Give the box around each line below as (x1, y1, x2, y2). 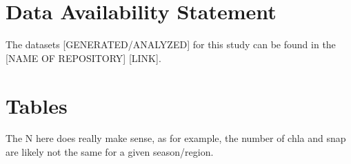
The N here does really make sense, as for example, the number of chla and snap (6, 131, 346, 145)
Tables (6, 91, 68, 119)
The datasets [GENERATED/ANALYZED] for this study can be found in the (6, 37, 336, 52)
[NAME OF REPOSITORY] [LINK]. (6, 50, 161, 65)
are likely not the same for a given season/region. (6, 145, 214, 159)
